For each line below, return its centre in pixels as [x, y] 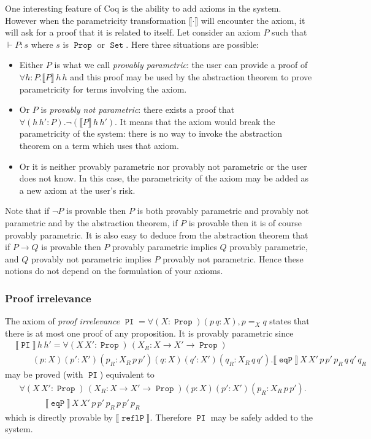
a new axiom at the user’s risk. [77, 190]
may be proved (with [44, 374]
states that [289, 321]
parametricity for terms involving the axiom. [103, 89]
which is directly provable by [59, 417]
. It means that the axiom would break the [195, 121]
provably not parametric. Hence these [233, 258]
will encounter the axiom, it [253, 20]
